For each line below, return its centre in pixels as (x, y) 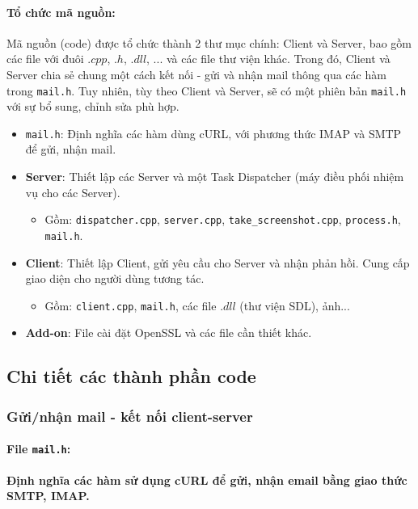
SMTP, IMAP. (48, 496)
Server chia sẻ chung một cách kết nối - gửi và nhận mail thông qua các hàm (196, 74)
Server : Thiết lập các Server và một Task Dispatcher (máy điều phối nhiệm (215, 177)
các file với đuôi (45, 59)
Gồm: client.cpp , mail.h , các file (131, 305)
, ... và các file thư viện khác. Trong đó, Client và (268, 59)
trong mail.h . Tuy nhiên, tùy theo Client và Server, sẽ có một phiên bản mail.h (207, 90)
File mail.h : (39, 449)
